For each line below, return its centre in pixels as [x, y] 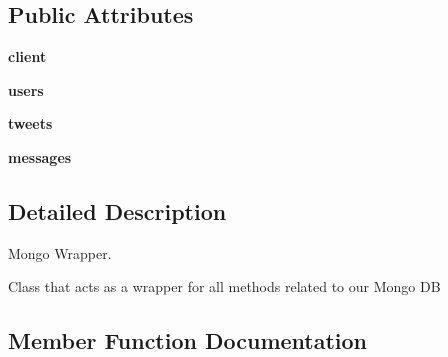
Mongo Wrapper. [60, 252]
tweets [30, 123]
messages [40, 156]
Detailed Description [117, 210]
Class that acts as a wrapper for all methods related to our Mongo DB [224, 286]
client [27, 56]
